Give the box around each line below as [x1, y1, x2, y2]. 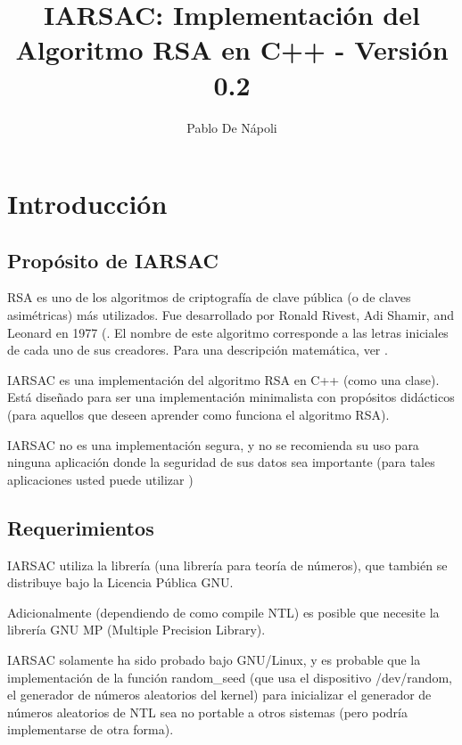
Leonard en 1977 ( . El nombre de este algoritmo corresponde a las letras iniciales [7, 323, 449, 341]
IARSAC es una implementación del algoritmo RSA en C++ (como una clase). [7, 370, 440, 389]
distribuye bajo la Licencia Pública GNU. [7, 573, 234, 592]
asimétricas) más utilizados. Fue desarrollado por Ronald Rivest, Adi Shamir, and [7, 306, 454, 324]
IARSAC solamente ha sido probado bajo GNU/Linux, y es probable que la [7, 651, 421, 668]
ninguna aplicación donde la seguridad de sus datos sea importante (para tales [7, 453, 435, 471]
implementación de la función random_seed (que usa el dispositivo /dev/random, [7, 667, 452, 686]
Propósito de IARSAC [7, 246, 219, 274]
